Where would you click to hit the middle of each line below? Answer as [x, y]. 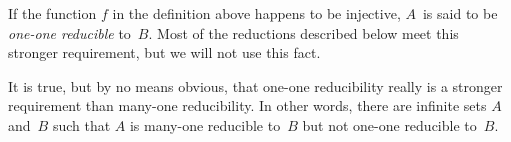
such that [81, 124]
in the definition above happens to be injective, [256, 13]
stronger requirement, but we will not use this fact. [164, 52]
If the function [52, 13]
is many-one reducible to [205, 124]
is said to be [460, 13]
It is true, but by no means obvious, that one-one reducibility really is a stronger [255, 85]
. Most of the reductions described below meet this [303, 32]
